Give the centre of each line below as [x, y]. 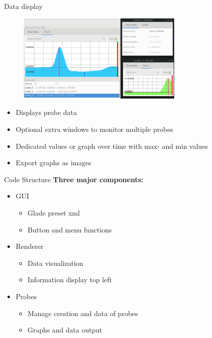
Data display [23, 6]
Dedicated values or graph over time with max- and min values [112, 146]
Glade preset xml [54, 212]
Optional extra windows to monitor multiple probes [94, 129]
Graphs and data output [65, 330]
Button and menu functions [70, 229]
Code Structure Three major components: [74, 179]
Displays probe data [46, 112]
